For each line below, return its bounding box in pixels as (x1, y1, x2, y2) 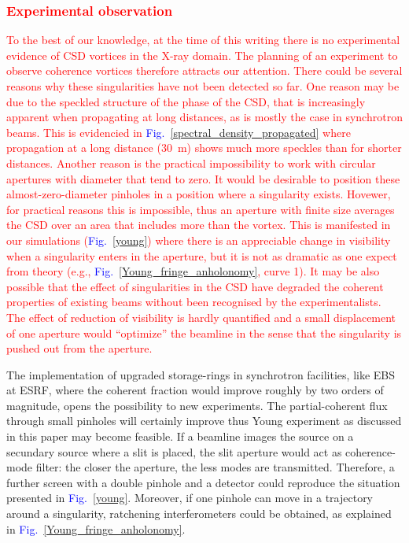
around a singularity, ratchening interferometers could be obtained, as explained (6, 505, 392, 522)
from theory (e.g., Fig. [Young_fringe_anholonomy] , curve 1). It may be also (6, 263, 380, 279)
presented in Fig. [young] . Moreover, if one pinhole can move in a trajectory (6, 489, 374, 506)
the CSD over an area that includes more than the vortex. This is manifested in (6, 216, 391, 233)
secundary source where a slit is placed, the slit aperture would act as (6, 443, 342, 460)
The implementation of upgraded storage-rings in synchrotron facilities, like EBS (6, 366, 396, 382)
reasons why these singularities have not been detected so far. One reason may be (6, 78, 400, 94)
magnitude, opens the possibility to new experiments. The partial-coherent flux (6, 397, 388, 413)
